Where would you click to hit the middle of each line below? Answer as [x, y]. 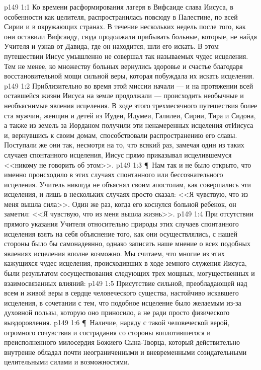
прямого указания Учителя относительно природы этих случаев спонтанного [121, 224]
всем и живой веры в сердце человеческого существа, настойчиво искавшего [121, 293]
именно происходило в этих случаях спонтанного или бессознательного [114, 174]
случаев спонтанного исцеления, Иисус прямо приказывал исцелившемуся [118, 154]
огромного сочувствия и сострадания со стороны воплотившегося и [107, 332]
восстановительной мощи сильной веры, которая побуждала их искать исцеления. [129, 76]
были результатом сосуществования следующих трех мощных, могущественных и [129, 273]
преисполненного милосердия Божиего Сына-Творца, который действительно [122, 342]
